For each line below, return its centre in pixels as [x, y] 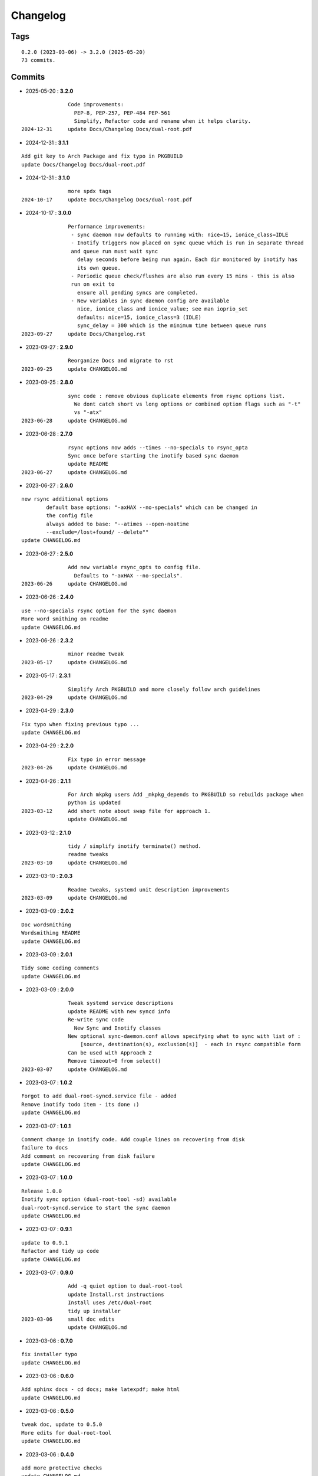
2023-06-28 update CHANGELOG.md [74, 420]
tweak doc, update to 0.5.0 [62, 1425]
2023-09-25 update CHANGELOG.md [74, 369]
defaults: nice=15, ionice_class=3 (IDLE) [139, 317]
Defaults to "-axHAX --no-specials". [128, 575]
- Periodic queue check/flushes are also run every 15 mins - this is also [183, 276]
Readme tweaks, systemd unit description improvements [149, 889]
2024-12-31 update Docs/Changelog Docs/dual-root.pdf [107, 129]
